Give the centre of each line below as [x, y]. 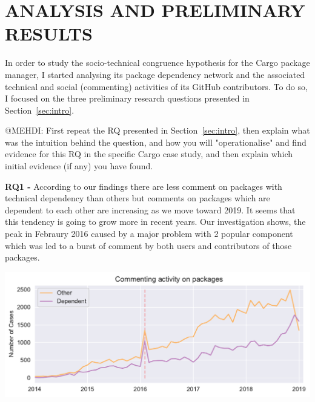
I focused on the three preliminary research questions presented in [127, 98]
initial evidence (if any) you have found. [79, 166]
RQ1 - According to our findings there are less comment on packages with [144, 186]
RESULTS [49, 34]
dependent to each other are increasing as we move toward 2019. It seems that [150, 209]
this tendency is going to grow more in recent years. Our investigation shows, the [155, 222]
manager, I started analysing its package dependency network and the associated [155, 74]
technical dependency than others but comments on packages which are [138, 198]
